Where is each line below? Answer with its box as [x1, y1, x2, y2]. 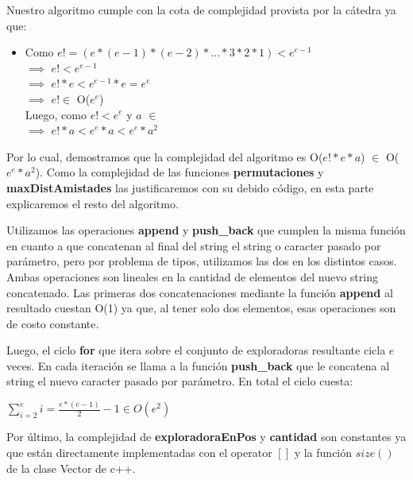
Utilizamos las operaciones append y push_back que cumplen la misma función [6, 222, 406, 238]
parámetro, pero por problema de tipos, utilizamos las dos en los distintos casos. [6, 253, 397, 269]
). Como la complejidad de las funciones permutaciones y [35, 164, 324, 180]
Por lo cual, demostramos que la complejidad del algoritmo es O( [6, 148, 323, 165]
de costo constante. [6, 315, 99, 331]
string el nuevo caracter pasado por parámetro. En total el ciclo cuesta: [6, 373, 353, 389]
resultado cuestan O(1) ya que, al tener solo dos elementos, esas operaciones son [6, 300, 396, 316]
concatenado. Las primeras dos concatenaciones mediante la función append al [6, 284, 393, 300]
